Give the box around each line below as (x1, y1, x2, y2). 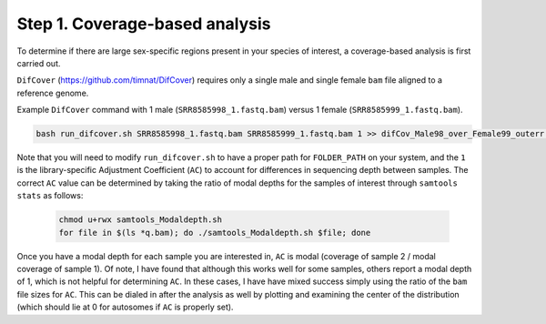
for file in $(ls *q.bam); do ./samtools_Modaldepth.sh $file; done (58, 228, 371, 238)
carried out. (16, 57, 61, 68)
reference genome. (16, 87, 89, 98)
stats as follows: (16, 190, 84, 201)
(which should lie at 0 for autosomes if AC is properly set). (16, 301, 234, 313)
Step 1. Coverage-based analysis (16, 14, 272, 34)
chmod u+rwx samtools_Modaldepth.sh (58, 215, 223, 225)
